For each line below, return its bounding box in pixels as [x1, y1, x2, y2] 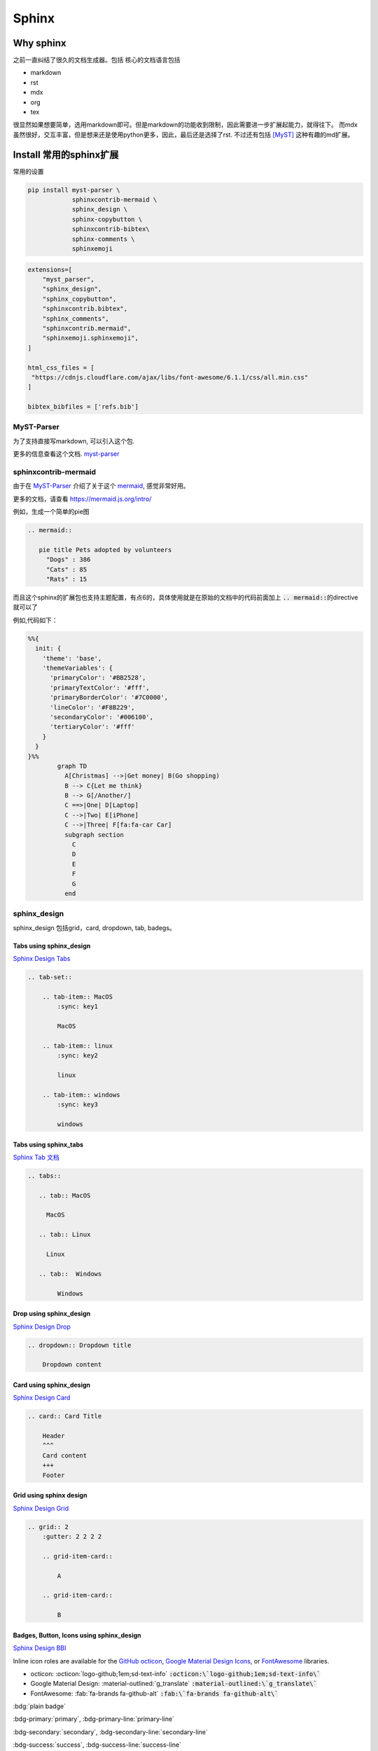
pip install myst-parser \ [27, 186, 120, 194]
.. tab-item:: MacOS [42, 992, 113, 1001]
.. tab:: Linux [38, 1231, 91, 1239]
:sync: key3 [57, 1100, 98, 1109]
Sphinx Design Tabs [13, 955, 71, 963]
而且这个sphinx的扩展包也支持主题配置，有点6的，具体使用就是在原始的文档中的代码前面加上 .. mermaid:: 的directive [13, 593, 358, 602]
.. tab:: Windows [38, 1270, 102, 1278]
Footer [42, 1471, 65, 1479]
